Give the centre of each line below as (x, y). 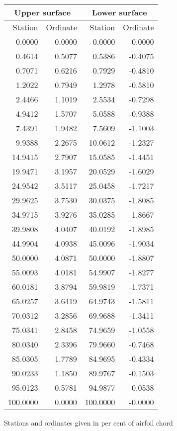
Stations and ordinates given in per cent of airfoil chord (88, 423)
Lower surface (119, 12)
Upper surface (43, 12)
